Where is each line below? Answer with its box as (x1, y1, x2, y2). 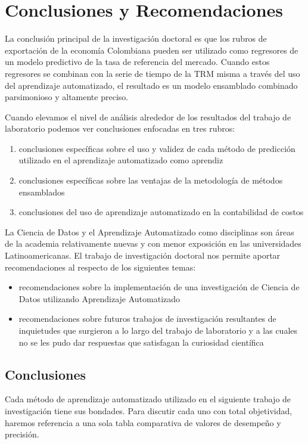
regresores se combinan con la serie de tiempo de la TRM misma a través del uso (5, 67, 300, 79)
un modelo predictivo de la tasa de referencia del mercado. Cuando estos (5, 55, 270, 68)
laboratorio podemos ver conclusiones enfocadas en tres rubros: (5, 122, 235, 135)
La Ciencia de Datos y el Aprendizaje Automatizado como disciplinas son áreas (5, 225, 294, 238)
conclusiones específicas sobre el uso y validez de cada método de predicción (18, 142, 295, 154)
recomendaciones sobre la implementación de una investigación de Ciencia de (18, 281, 300, 293)
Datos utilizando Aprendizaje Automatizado (18, 292, 181, 305)
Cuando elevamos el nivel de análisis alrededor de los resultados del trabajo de (5, 110, 291, 123)
